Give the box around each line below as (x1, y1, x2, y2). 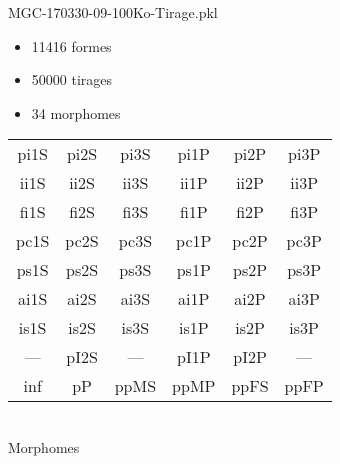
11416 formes (31, 35, 112, 56)
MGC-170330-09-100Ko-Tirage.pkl (8, 2, 218, 22)
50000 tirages (31, 69, 113, 90)
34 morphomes (31, 102, 121, 123)
